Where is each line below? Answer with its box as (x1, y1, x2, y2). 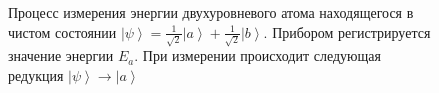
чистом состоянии (8, 21, 117, 42)
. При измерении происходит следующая (134, 45, 382, 66)
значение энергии (8, 45, 114, 66)
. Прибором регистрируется (263, 21, 431, 42)
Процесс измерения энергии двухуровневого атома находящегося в (8, 2, 414, 22)
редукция (8, 64, 64, 85)
